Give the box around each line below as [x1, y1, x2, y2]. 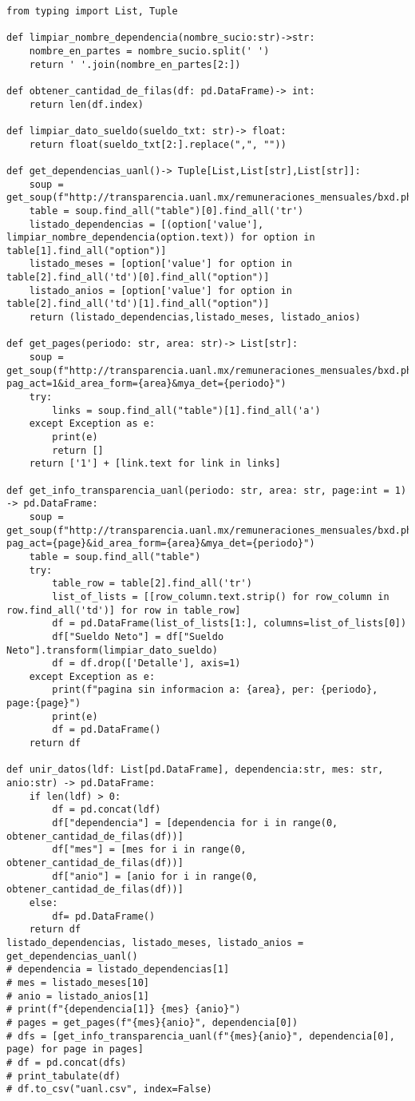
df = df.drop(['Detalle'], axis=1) [52, 658, 241, 670]
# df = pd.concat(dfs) [6, 1056, 127, 1068]
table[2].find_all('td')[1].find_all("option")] [6, 298, 270, 310]
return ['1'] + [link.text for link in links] [29, 458, 281, 470]
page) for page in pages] [6, 1043, 144, 1055]
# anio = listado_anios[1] [6, 990, 149, 1002]
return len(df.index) [29, 98, 144, 110]
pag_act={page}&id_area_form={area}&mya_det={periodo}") [6, 538, 315, 550]
